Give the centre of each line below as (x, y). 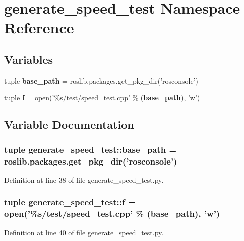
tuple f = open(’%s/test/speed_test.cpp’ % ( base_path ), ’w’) (102, 97)
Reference (39, 27)
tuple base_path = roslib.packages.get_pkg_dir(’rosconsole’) (101, 80)
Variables (29, 59)
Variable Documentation (69, 125)
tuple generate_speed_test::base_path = (90, 149)
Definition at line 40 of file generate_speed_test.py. (84, 232)
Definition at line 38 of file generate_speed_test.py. (84, 179)
